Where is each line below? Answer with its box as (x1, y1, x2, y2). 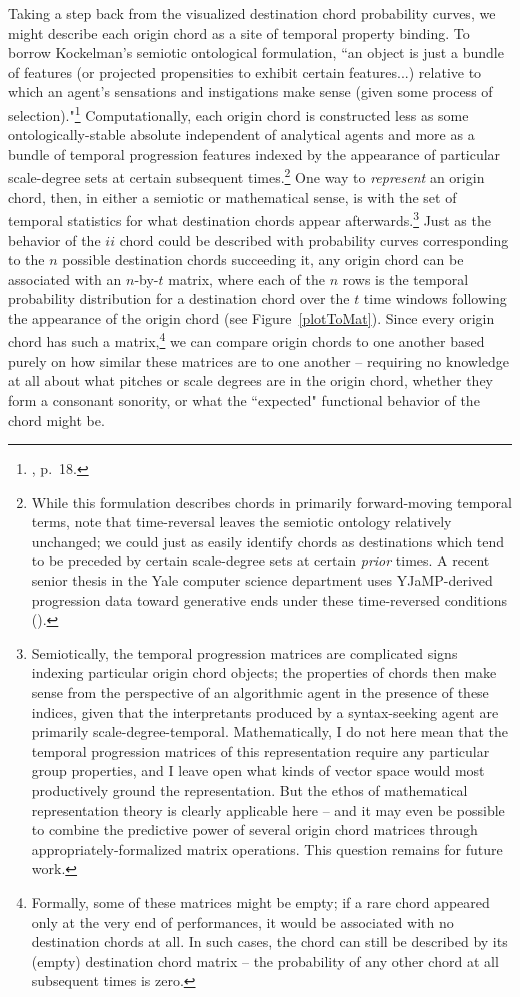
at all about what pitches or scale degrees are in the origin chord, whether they (8, 370, 494, 391)
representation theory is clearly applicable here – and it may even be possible (31, 799, 505, 820)
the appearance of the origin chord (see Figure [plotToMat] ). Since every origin (8, 307, 495, 328)
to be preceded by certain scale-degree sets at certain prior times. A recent (31, 550, 490, 571)
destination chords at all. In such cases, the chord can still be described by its (31, 931, 508, 952)
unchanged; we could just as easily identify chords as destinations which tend (31, 530, 505, 551)
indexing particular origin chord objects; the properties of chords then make (31, 662, 497, 683)
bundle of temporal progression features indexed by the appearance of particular (8, 143, 501, 164)
